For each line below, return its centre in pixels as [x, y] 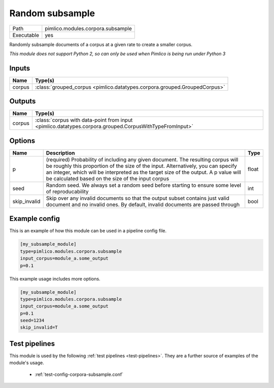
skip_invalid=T [39, 327]
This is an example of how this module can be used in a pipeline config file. [88, 231]
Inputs [20, 68]
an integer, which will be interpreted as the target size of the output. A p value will [143, 172]
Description [60, 153]
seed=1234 [32, 321]
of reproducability [67, 191]
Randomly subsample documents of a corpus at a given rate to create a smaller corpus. [101, 44]
